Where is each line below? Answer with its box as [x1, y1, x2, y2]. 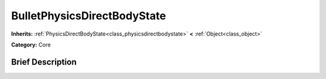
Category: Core [11, 41, 51, 48]
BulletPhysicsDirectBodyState [11, 9, 166, 22]
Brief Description [11, 57, 77, 67]
